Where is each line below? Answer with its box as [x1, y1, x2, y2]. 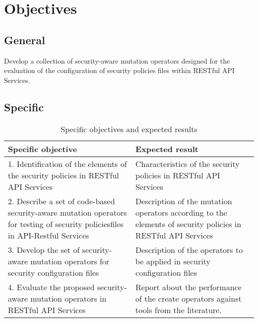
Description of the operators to [135, 243, 243, 255]
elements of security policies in [135, 218, 242, 230]
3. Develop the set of [8, 243, 80, 255]
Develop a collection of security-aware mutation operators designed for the [4, 55, 230, 66]
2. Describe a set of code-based [8, 195, 115, 207]
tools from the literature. [135, 304, 222, 316]
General [4, 32, 45, 47]
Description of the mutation [135, 195, 232, 207]
